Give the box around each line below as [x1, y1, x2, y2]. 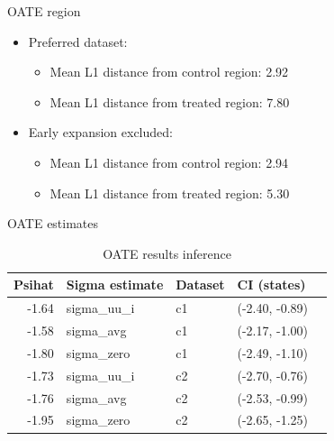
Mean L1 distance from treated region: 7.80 [50, 92, 290, 111]
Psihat [14, 275, 54, 294]
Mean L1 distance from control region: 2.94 [50, 152, 289, 171]
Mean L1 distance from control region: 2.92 [50, 62, 289, 81]
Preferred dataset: [28, 32, 128, 51]
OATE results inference [103, 243, 231, 262]
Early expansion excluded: [28, 123, 173, 142]
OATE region [7, 2, 81, 20]
